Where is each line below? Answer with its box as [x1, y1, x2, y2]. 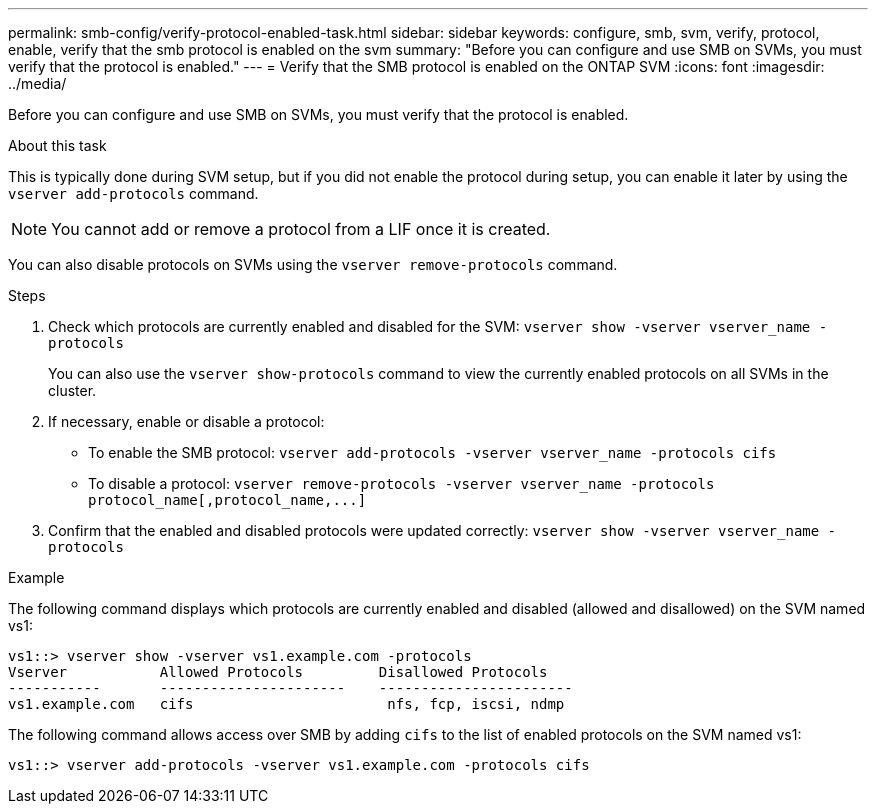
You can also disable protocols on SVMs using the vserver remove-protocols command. [8, 256, 618, 273]
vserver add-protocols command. [8, 185, 259, 202]
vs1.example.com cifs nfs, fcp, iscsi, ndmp [8, 696, 565, 712]
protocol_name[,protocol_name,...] [88, 492, 367, 508]
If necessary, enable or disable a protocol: [48, 413, 325, 430]
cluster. [48, 382, 97, 399]
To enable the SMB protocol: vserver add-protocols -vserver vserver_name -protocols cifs [88, 444, 777, 461]
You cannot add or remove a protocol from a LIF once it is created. [51, 219, 551, 239]
